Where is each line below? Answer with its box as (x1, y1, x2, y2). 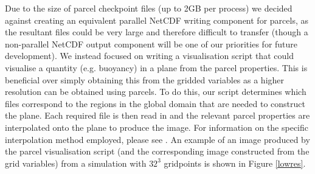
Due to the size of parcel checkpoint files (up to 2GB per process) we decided (5, 2, 292, 14)
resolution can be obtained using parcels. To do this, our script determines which (5, 85, 306, 98)
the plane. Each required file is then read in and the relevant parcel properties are (5, 109, 310, 122)
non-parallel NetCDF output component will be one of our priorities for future (5, 37, 298, 50)
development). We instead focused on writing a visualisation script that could (5, 49, 294, 62)
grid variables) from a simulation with (5, 156, 147, 169)
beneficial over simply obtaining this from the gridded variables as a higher (5, 73, 285, 86)
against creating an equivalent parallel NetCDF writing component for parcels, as (5, 13, 308, 26)
